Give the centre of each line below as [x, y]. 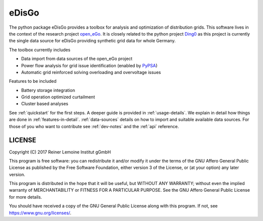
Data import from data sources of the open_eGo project [77, 59]
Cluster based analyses [45, 104]
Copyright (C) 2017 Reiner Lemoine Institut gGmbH [60, 152]
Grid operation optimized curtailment [58, 97]
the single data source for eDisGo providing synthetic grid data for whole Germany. [92, 41]
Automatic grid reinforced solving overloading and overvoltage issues [91, 72]
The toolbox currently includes [40, 50]
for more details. [26, 197]
